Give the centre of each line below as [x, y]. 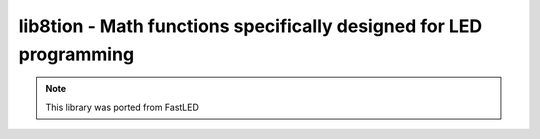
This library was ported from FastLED [122, 107]
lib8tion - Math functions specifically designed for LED [250, 26]
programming [76, 54]
